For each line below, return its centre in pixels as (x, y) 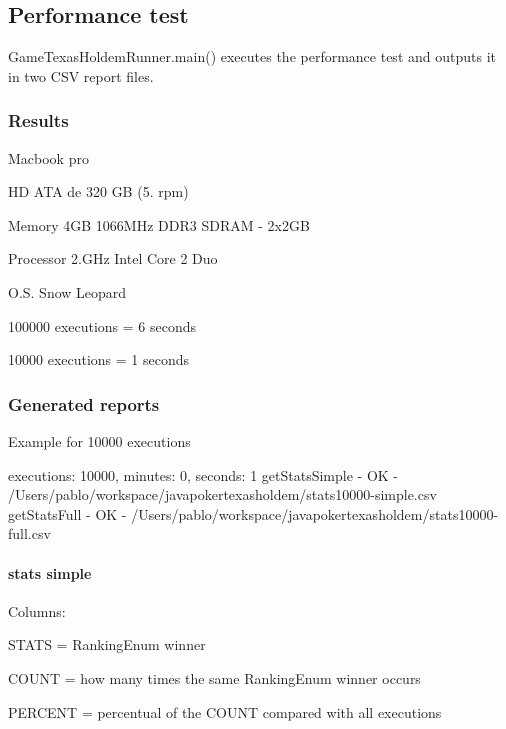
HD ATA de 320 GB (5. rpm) (98, 191)
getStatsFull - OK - (67, 513)
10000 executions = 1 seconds (99, 359)
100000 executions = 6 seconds (102, 325)
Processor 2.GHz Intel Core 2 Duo (113, 258)
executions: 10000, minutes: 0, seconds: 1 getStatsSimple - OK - (203, 474)
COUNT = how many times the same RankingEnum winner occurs (214, 677)
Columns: (37, 610)
